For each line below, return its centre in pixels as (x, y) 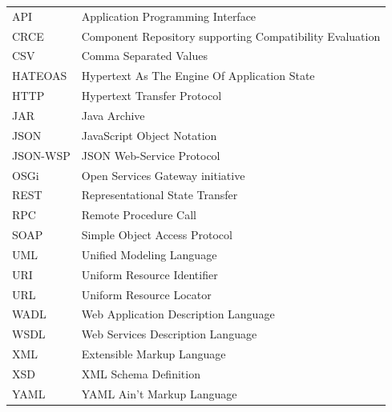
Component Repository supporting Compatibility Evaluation (231, 36)
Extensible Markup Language (154, 354)
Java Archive (113, 115)
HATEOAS (40, 76)
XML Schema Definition (141, 373)
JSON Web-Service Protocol (151, 155)
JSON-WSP (41, 155)
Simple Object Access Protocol (157, 235)
